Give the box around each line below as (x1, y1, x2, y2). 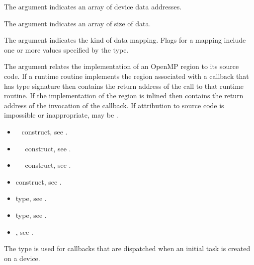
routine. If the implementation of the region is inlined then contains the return (4, 90, 244, 101)
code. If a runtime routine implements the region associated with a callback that (4, 70, 249, 81)
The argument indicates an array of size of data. (4, 18, 151, 28)
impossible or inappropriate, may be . (4, 110, 118, 120)
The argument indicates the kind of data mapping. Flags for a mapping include (4, 35, 246, 45)
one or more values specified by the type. (4, 44, 129, 55)
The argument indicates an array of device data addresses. (4, 1, 182, 11)
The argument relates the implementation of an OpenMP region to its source (4, 61, 239, 71)
